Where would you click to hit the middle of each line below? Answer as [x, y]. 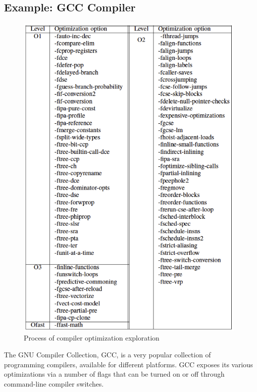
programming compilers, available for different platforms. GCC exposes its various [128, 364]
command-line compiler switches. [54, 383]
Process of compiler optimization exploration [92, 338]
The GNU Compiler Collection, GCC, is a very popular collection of [107, 355]
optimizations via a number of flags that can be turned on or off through [114, 374]
